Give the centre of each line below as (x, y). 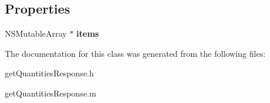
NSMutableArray (36, 33)
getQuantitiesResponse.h (49, 73)
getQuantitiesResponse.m (51, 93)
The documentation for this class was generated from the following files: (135, 53)
